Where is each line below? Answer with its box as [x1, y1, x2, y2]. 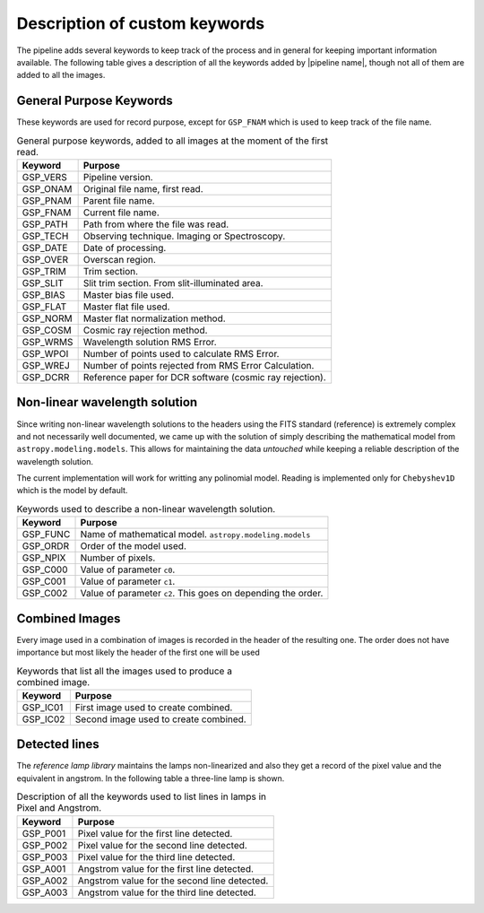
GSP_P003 [22, 850, 68, 863]
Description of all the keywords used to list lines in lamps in [16, 790, 266, 803]
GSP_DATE [22, 242, 68, 254]
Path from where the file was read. [82, 218, 229, 230]
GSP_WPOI [22, 348, 69, 360]
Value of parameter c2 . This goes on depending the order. [80, 587, 324, 600]
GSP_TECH [22, 230, 69, 242]
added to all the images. [16, 70, 106, 81]
